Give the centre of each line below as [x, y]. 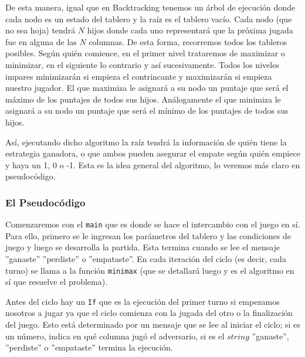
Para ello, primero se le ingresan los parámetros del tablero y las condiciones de [148, 235]
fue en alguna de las [41, 41]
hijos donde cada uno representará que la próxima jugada [190, 30]
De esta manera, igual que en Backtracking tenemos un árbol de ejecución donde [150, 7]
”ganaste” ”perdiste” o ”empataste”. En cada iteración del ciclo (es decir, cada [146, 258]
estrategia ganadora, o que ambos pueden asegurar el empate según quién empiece [153, 153]
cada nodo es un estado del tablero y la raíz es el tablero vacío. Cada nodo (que [149, 18]
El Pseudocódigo [45, 202]
